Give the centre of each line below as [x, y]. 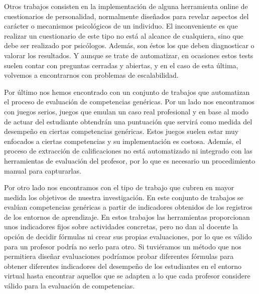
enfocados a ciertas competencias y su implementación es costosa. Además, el [123, 141]
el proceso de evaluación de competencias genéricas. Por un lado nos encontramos [129, 102]
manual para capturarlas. [43, 170]
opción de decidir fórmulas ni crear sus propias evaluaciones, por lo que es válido [128, 237]
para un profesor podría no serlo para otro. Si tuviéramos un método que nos [123, 246]
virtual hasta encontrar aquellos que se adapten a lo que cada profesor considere [127, 276]
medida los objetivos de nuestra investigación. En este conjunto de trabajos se [124, 197]
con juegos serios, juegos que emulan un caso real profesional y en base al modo [126, 111]
